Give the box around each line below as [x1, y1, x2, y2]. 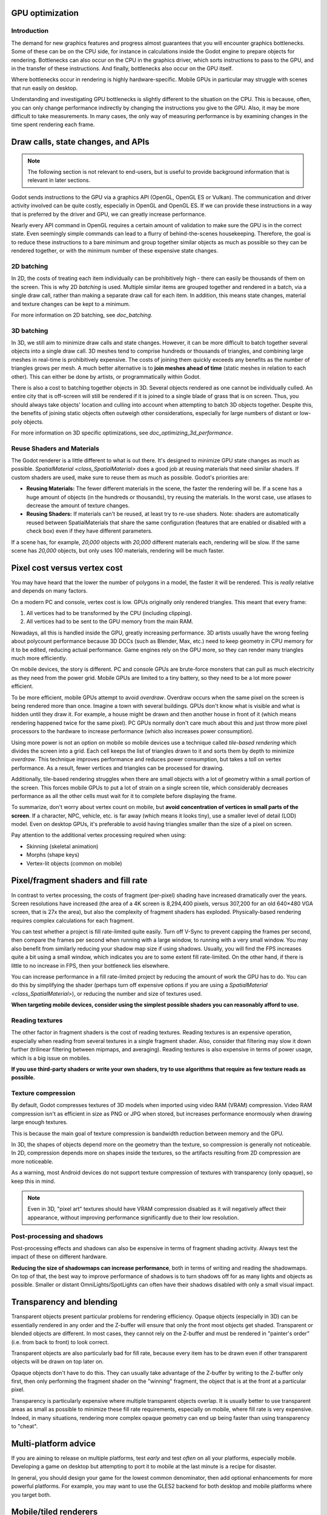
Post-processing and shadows [11, 1232, 104, 1240]
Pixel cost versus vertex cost [11, 562, 123, 573]
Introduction [11, 27, 48, 35]
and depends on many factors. [11, 587, 88, 594]
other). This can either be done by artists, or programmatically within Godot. [11, 373, 201, 380]
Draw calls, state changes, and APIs [11, 137, 150, 147]
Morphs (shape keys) [26, 851, 80, 859]
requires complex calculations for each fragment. [11, 917, 134, 924]
